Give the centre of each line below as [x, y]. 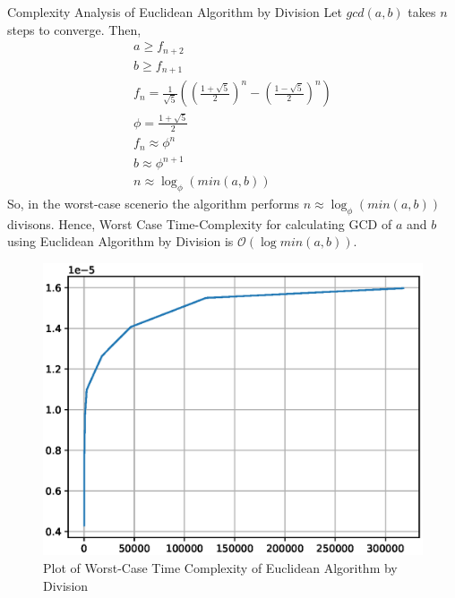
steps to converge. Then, [74, 29]
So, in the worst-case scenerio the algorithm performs [153, 204]
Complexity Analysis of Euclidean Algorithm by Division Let [175, 12]
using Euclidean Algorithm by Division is [120, 241]
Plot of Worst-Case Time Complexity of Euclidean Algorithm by [220, 567]
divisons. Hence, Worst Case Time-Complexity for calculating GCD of [200, 223]
